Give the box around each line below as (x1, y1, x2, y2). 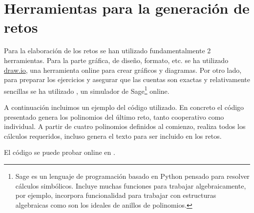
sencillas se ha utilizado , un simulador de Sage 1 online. (4, 84, 169, 96)
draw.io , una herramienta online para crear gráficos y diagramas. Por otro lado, (4, 64, 242, 75)
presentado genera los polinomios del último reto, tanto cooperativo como (4, 111, 224, 122)
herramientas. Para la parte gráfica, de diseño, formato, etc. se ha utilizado (4, 55, 229, 65)
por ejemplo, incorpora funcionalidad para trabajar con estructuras (15, 190, 216, 200)
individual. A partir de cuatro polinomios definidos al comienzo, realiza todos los (4, 121, 246, 131)
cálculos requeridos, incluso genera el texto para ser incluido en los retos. (4, 130, 222, 141)
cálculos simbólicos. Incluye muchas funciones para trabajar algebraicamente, (15, 180, 246, 191)
